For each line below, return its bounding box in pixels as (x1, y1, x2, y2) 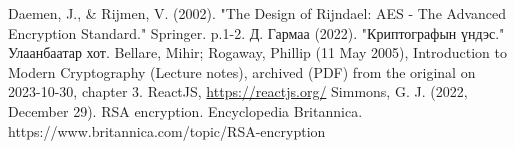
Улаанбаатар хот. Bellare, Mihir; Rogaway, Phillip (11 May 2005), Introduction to (8, 42, 507, 63)
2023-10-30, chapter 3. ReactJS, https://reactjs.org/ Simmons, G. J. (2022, (8, 81, 468, 102)
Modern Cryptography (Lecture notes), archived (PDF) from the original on (8, 61, 476, 82)
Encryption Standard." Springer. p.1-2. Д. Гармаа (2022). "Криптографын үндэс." (8, 22, 505, 43)
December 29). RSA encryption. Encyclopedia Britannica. (8, 100, 363, 121)
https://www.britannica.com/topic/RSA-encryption (8, 120, 326, 141)
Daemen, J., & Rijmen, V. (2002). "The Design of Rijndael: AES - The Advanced (8, 3, 507, 23)
